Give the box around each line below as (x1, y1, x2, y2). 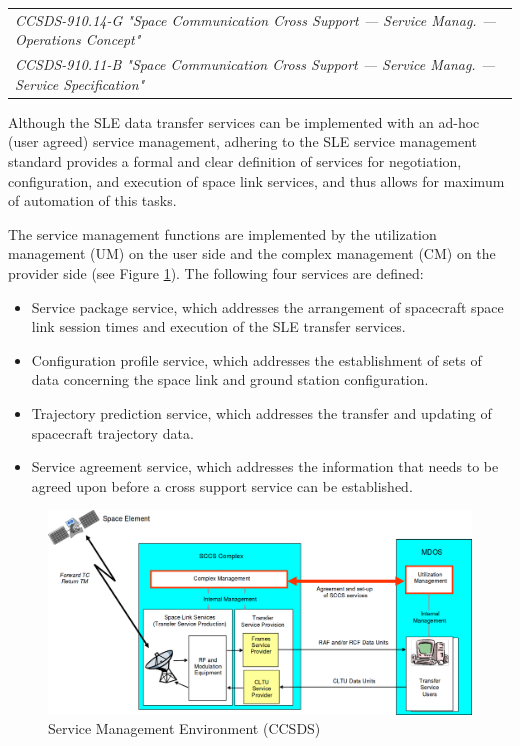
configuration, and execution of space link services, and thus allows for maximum (8, 170, 505, 191)
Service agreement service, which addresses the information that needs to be (31, 456, 499, 477)
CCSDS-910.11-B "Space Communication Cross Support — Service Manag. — (15, 54, 495, 75)
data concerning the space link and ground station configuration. (31, 369, 429, 390)
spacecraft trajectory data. (31, 422, 194, 443)
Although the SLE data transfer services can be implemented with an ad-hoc (8, 111, 480, 132)
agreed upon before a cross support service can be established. (31, 475, 413, 496)
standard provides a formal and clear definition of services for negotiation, (8, 151, 462, 172)
